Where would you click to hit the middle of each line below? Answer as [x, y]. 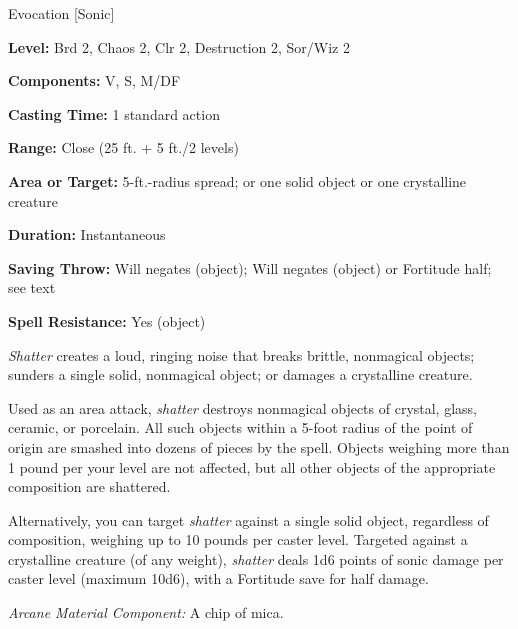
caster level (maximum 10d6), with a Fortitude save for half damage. [218, 578]
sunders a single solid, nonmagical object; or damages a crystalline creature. [240, 374]
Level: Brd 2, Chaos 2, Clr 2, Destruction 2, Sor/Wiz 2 [179, 46]
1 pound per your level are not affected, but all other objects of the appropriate [252, 466]
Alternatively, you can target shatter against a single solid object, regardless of [248, 519]
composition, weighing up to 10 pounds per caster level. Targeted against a [238, 539]
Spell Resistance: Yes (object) [107, 320]
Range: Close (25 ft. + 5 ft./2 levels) [123, 147]
